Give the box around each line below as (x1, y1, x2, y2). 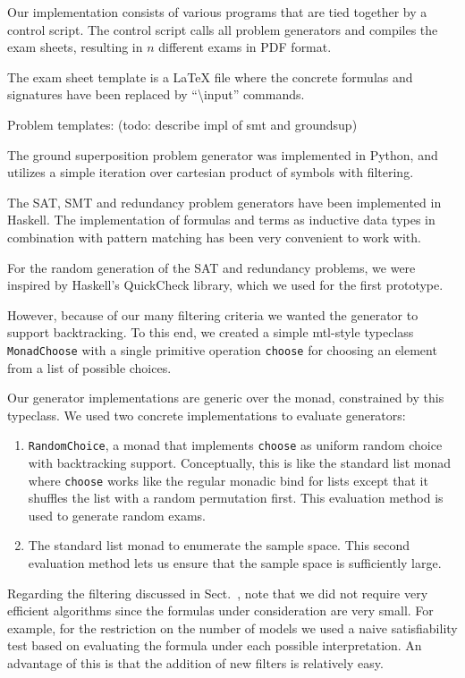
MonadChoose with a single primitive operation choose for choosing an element (7, 340, 437, 359)
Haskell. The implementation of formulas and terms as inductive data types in (7, 210, 435, 229)
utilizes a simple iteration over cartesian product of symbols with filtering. (7, 163, 414, 182)
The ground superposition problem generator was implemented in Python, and (7, 145, 438, 164)
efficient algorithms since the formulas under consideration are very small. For (7, 601, 434, 620)
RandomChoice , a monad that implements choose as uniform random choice (28, 436, 443, 454)
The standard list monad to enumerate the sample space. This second (28, 536, 410, 555)
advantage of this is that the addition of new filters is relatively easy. (7, 654, 384, 672)
